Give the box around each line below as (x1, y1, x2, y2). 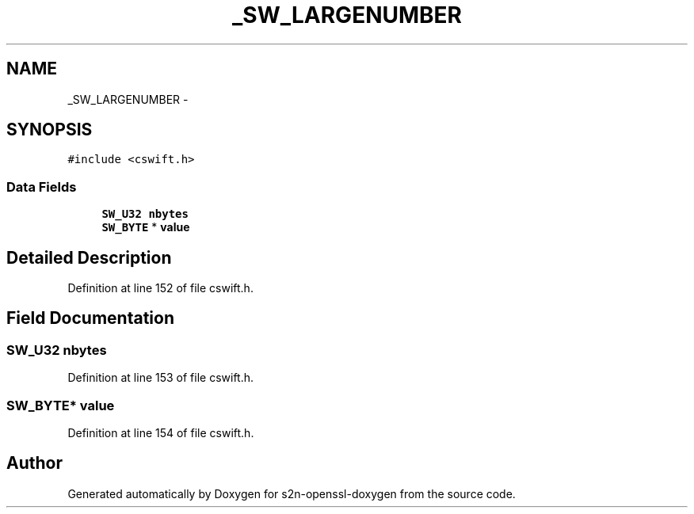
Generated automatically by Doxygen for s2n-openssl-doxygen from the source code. (67, 486, 516, 501)
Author (6, 453, 63, 474)
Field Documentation (6, 308, 174, 329)
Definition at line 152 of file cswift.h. (67, 281, 254, 295)
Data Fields (6, 178, 77, 195)
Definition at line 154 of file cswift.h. (67, 426, 254, 440)
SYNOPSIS (6, 120, 93, 140)
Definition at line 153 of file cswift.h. (67, 371, 254, 385)
